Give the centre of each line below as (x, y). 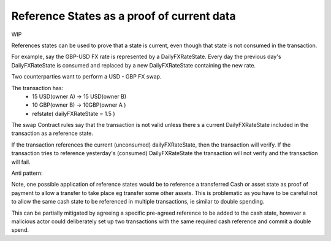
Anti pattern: (27, 173)
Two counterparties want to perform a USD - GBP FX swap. (86, 77)
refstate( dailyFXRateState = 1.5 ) (74, 113)
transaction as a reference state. (52, 133)
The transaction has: (37, 88)
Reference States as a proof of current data (124, 16)
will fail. (21, 162)
